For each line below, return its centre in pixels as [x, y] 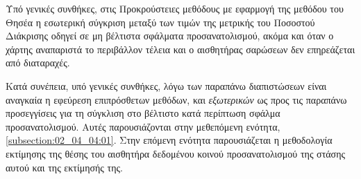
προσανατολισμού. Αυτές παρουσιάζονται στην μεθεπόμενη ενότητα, [143, 126]
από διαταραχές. [38, 63]
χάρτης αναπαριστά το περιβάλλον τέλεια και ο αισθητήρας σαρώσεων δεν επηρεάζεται [180, 49]
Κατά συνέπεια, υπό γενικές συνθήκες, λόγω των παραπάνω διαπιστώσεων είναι [166, 85]
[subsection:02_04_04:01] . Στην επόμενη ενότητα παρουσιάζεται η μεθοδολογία [169, 140]
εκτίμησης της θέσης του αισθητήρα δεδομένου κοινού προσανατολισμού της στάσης [176, 153]
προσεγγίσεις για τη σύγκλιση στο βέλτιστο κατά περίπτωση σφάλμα [143, 113]
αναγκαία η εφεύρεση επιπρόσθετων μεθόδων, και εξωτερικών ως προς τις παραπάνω [176, 99]
